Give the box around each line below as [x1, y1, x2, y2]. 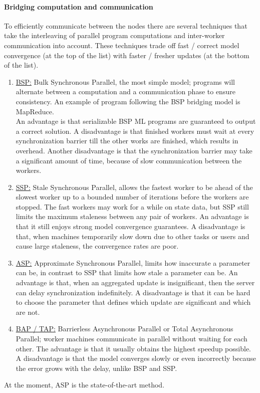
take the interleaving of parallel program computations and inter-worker [4, 30, 225, 41]
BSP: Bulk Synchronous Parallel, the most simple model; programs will [16, 76, 235, 87]
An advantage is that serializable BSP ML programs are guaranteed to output [16, 116, 256, 126]
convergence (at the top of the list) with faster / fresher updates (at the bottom [4, 50, 249, 60]
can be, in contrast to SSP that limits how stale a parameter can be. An [16, 267, 238, 278]
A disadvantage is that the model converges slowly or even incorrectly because [16, 353, 256, 363]
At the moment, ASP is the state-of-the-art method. [4, 379, 165, 390]
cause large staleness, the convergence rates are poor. [16, 241, 179, 251]
